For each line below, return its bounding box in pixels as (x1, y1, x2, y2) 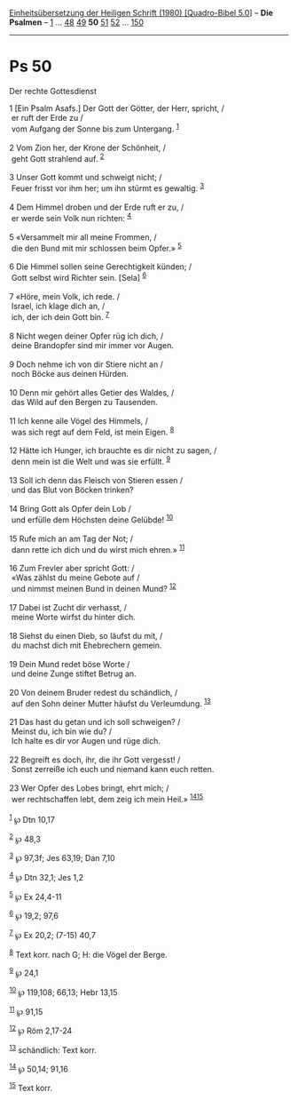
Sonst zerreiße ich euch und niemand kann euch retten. (11, 764, 215, 775)
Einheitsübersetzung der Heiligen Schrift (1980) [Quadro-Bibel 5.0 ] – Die (9, 8, 273, 18)
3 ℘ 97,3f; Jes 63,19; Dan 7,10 (9, 851, 115, 864)
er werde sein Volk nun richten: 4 (11, 211, 132, 223)
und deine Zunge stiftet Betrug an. (11, 668, 137, 679)
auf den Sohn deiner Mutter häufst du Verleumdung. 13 (11, 697, 211, 709)
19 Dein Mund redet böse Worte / (9, 658, 130, 669)
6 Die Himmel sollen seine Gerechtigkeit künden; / (9, 261, 192, 272)
